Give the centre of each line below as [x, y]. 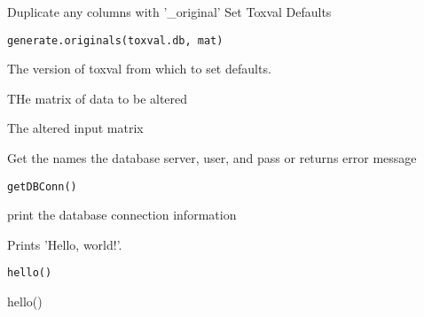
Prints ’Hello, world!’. [65, 244]
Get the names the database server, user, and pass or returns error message [212, 158]
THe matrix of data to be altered [98, 98]
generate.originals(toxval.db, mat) [115, 40]
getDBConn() [42, 186]
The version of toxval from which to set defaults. [139, 69]
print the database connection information [122, 215]
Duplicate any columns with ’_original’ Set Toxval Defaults [169, 12]
